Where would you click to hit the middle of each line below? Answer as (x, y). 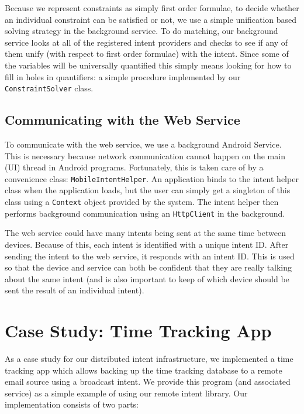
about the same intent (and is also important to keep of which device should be (147, 278)
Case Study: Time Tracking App (138, 331)
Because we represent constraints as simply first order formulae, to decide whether (152, 8)
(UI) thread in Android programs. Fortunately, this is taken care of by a (134, 167)
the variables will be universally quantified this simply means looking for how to (148, 65)
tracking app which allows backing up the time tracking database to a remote (144, 370)
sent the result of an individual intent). (75, 290)
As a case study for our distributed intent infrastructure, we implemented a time (149, 359)
